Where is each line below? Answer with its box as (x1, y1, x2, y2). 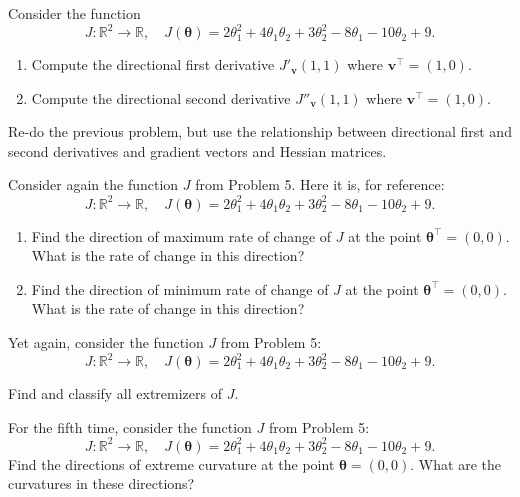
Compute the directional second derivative (31, 87, 291, 108)
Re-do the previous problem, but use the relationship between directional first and (8, 121, 512, 142)
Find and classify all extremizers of (8, 383, 223, 404)
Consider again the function (8, 174, 179, 195)
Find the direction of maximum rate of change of (31, 225, 332, 246)
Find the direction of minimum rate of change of (31, 278, 329, 299)
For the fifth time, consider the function (8, 416, 252, 437)
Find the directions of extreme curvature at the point (8, 453, 335, 474)
